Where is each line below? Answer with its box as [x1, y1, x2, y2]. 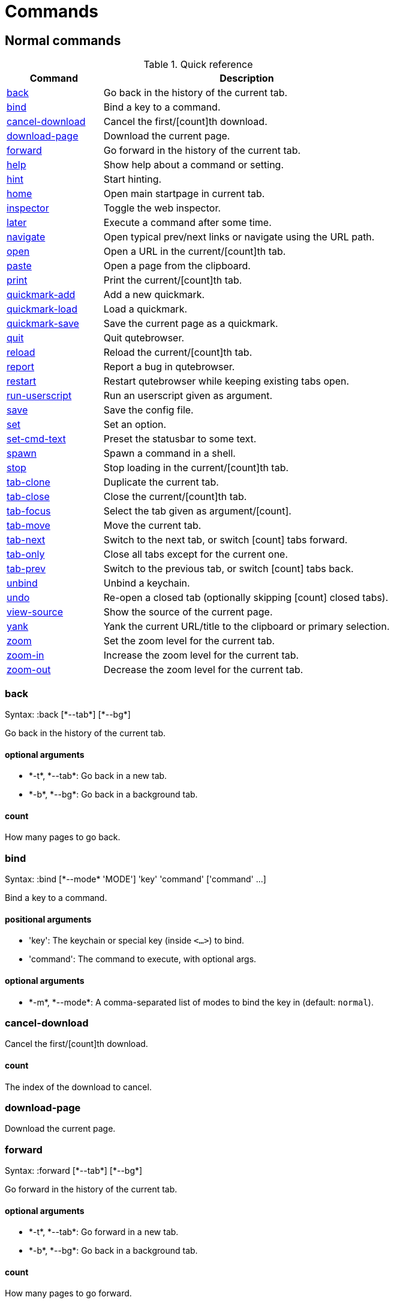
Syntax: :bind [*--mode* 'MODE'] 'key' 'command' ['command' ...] [5, 874, 266, 885]
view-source [7, 606, 64, 618]
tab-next [7, 534, 46, 546]
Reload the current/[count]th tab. [103, 346, 252, 359]
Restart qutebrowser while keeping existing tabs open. [103, 375, 350, 388]
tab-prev [7, 563, 46, 575]
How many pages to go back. [5, 832, 121, 843]
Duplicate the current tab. [103, 476, 219, 489]
